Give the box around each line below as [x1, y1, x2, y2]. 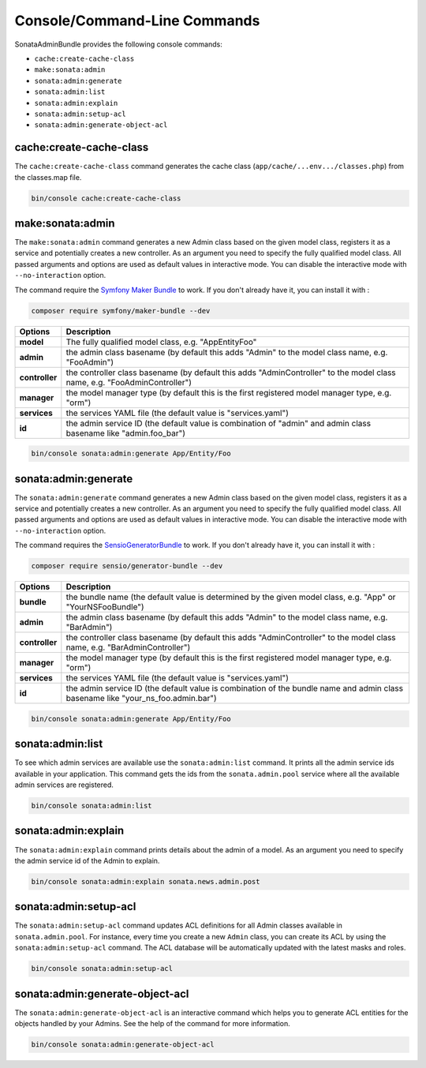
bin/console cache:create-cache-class [31, 193, 181, 203]
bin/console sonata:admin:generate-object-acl [31, 1040, 215, 1049]
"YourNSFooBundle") [65, 601, 145, 613]
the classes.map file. [14, 172, 82, 182]
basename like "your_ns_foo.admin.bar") [65, 693, 217, 704]
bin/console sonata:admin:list [31, 801, 153, 811]
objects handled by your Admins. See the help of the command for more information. [14, 1019, 291, 1029]
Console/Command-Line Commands [14, 12, 260, 29]
